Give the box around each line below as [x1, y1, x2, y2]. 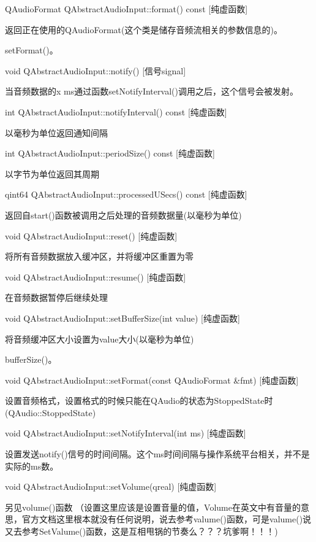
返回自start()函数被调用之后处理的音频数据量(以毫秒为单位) [5, 208, 242, 221]
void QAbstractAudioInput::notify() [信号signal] [5, 64, 186, 77]
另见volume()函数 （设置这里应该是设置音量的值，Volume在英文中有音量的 [5, 500, 301, 513]
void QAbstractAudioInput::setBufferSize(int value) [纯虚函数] [5, 311, 240, 324]
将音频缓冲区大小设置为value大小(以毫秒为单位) [5, 332, 194, 345]
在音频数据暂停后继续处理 [5, 291, 108, 304]
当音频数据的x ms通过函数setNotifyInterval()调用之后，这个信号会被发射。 [5, 85, 298, 98]
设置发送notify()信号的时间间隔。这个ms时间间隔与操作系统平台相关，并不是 [5, 447, 310, 460]
